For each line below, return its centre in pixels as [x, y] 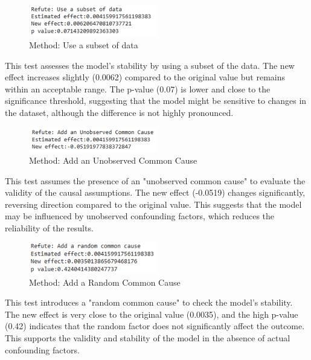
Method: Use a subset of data [84, 45]
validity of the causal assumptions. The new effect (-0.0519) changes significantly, [155, 192]
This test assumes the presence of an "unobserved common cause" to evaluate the [155, 180]
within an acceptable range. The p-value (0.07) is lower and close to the [138, 88]
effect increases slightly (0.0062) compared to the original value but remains [145, 77]
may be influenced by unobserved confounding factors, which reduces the [140, 216]
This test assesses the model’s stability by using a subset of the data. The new [150, 65]
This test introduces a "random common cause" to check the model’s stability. [149, 302]
